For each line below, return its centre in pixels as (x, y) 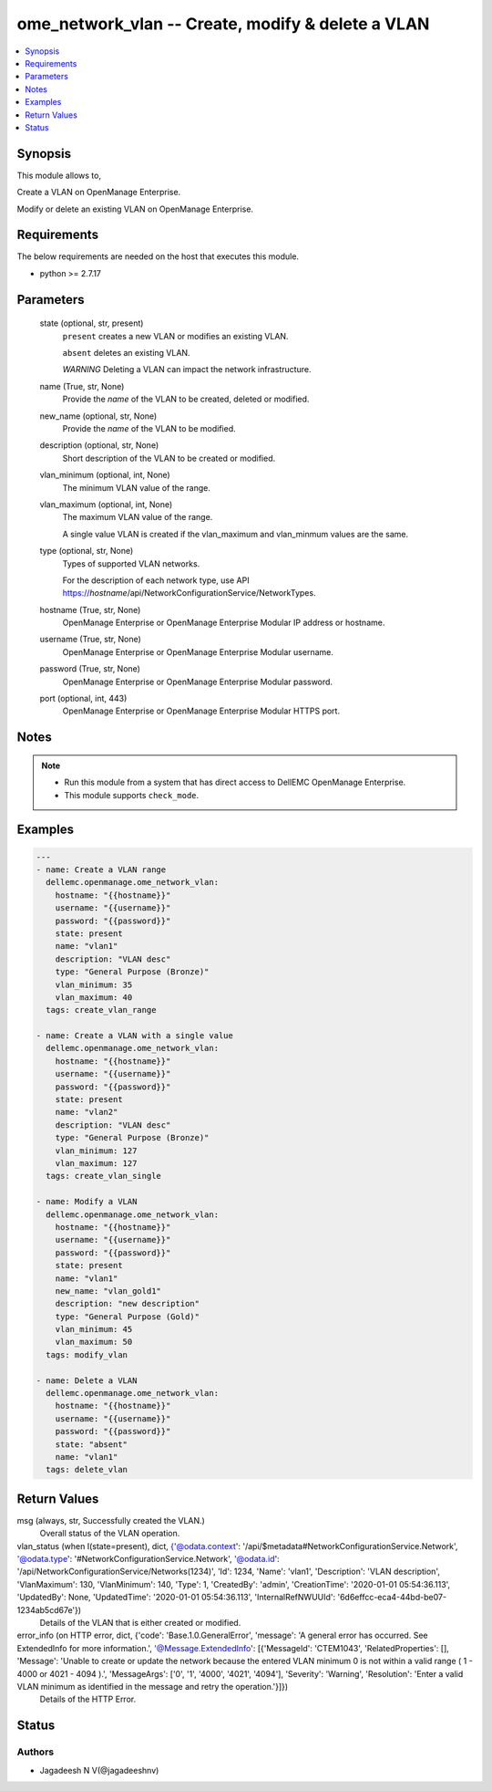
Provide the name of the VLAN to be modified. (149, 429)
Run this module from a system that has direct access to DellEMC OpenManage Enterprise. (235, 782)
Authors (36, 1752)
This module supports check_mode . (132, 795)
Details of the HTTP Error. (88, 1699)
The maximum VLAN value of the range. (138, 517)
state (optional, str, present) (92, 323)
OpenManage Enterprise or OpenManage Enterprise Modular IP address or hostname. (224, 623)
